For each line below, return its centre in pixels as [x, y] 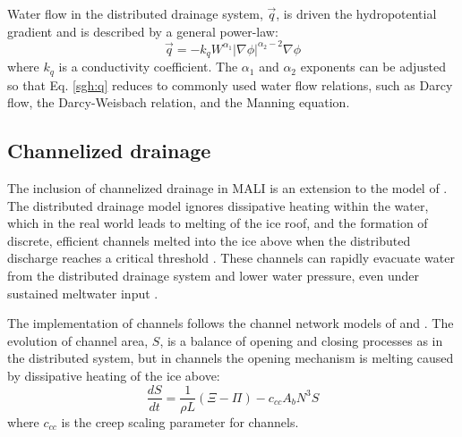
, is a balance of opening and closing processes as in [301, 340]
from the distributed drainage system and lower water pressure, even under [213, 275]
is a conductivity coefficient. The [148, 67]
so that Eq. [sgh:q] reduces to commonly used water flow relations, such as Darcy [230, 84]
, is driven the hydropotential [356, 13]
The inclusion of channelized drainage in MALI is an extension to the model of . [227, 187]
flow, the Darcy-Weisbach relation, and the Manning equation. [179, 102]
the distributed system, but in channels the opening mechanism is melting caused [231, 358]
